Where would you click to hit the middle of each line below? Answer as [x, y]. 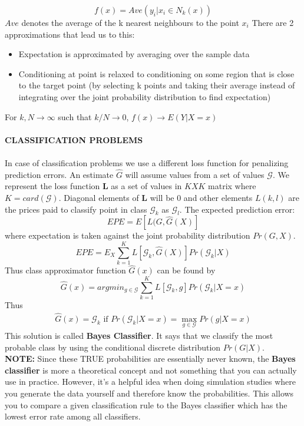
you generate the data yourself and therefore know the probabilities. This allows [149, 393]
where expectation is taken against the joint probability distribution [128, 235]
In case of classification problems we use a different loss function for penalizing [147, 162]
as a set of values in [146, 186]
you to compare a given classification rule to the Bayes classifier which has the [146, 404]
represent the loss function [52, 186]
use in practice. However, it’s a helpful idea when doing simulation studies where [150, 382]
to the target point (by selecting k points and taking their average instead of [157, 85]
